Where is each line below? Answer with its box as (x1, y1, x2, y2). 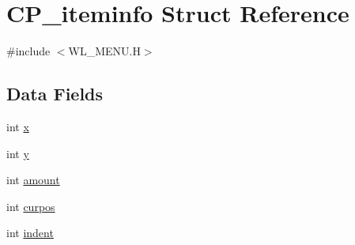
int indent (6, 224, 54, 241)
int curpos (6, 198, 55, 214)
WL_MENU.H (68, 43, 141, 59)
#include (6, 43, 51, 59)
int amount (6, 171, 60, 188)
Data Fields (6, 81, 104, 106)
